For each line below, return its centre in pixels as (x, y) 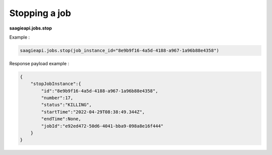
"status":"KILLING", (66, 105)
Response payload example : (39, 63)
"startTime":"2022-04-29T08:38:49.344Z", (93, 112)
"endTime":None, (61, 119)
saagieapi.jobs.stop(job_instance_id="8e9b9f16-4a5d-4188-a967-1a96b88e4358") (119, 50)
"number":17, (57, 98)
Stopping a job (40, 13)
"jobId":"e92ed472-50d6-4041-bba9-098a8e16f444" (102, 126)
